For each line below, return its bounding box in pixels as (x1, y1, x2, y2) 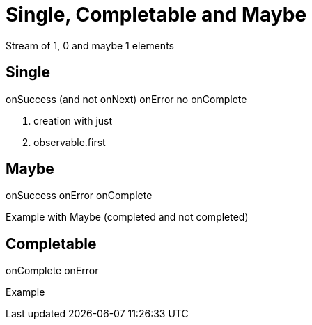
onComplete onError (6, 264, 99, 277)
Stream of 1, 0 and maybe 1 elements (6, 39, 174, 51)
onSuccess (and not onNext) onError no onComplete (6, 93, 247, 105)
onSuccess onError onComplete (6, 189, 153, 202)
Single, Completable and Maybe (6, 3, 307, 26)
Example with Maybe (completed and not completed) (6, 211, 249, 223)
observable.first (33, 136, 106, 148)
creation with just (33, 114, 113, 127)
